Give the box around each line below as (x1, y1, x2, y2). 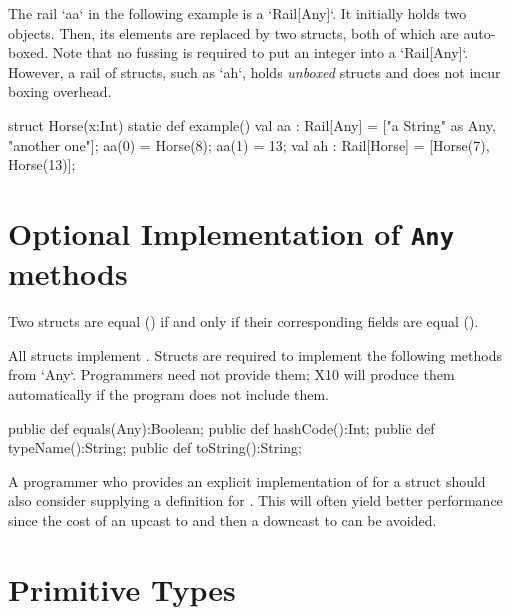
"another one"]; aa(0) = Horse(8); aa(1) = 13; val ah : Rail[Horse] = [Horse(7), (8, 134, 490, 155)
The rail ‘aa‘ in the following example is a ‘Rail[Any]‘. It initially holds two (8, 3, 467, 23)
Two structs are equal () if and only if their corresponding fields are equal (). (8, 311, 479, 332)
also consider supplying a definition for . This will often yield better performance (8, 490, 503, 511)
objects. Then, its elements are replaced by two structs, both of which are (8, 22, 459, 43)
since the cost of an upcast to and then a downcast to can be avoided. (8, 509, 437, 530)
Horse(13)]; (8, 154, 76, 175)
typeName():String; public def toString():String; (8, 437, 302, 458)
